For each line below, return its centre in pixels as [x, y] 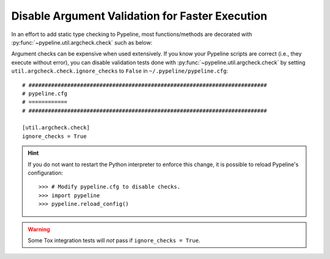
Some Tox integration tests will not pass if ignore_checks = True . [114, 240]
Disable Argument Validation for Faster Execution [139, 16]
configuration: [46, 173]
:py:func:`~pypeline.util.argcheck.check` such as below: [82, 42]
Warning [39, 229]
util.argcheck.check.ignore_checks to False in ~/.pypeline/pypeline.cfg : [120, 71]
